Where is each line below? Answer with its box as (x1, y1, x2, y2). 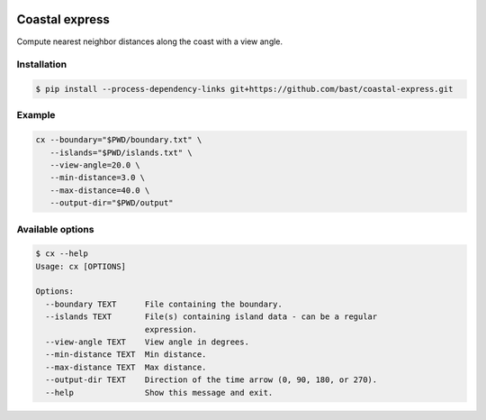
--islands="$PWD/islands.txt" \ (49, 147, 193, 158)
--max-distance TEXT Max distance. (45, 361, 207, 372)
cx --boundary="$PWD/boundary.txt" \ (35, 135, 202, 145)
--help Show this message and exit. (45, 388, 274, 397)
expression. (144, 324, 198, 334)
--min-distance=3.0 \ (49, 172, 146, 183)
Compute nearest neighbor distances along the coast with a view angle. (16, 36, 283, 47)
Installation (16, 59, 67, 71)
